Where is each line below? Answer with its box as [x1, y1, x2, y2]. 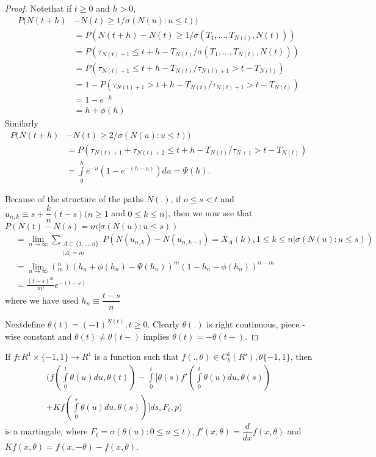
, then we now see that [168, 207, 253, 219]
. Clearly [147, 318, 179, 330]
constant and [23, 329, 72, 342]
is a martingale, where [5, 425, 88, 437]
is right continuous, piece [206, 318, 300, 330]
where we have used [5, 293, 79, 306]
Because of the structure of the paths [5, 192, 144, 205]
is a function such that [94, 350, 179, 363]
